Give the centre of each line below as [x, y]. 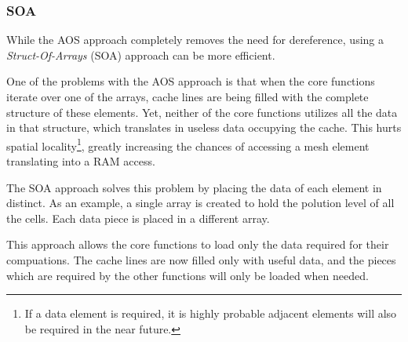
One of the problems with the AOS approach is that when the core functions [191, 81]
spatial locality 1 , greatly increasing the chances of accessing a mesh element [188, 144]
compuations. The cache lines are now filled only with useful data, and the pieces [201, 260]
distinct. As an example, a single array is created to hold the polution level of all [200, 203]
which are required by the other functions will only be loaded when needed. [188, 275]
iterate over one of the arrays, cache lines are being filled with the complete [188, 96]
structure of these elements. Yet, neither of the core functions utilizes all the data [202, 112]
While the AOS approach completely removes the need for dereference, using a [195, 40]
